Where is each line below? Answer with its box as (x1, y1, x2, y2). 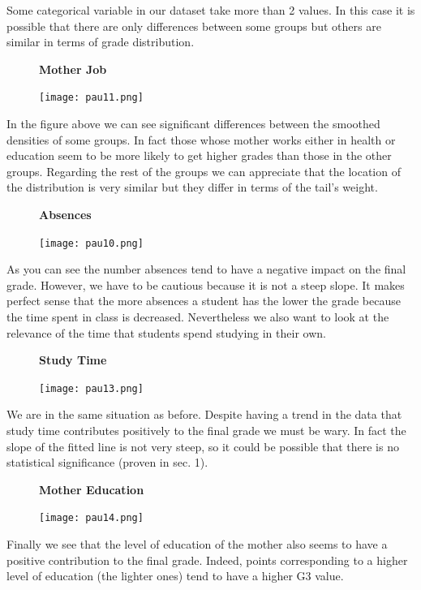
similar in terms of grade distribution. (6, 33, 195, 50)
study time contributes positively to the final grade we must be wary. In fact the (6, 422, 406, 439)
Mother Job (39, 60, 107, 77)
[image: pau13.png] (39, 382, 144, 394)
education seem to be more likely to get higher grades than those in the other (6, 147, 392, 164)
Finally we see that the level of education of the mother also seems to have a (6, 536, 388, 553)
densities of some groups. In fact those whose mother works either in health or (6, 131, 396, 148)
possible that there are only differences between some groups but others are (6, 17, 381, 34)
